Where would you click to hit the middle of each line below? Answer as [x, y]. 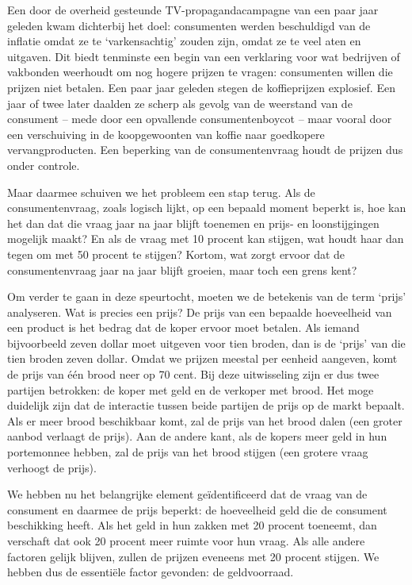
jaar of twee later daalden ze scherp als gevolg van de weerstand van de [180, 103]
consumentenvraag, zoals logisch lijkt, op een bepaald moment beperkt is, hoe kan [207, 208]
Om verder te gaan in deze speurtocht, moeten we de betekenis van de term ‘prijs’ [207, 296]
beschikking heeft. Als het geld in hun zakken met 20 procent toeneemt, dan [192, 525]
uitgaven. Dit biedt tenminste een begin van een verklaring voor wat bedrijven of [204, 56]
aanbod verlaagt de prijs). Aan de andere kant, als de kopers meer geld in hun [197, 436]
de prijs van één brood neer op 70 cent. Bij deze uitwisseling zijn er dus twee [193, 374]
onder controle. [44, 165]
